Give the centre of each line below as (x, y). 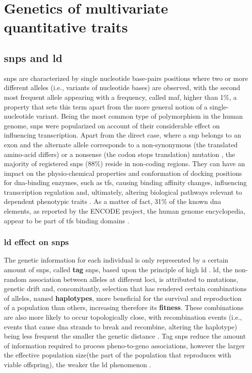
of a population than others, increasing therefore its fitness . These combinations (124, 307)
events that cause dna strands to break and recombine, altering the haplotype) (121, 326)
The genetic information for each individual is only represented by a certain (116, 260)
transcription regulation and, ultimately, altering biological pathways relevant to (123, 192)
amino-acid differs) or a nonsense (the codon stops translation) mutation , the (119, 154)
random (15, 279)
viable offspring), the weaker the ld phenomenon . (78, 365)
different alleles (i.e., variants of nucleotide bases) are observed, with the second (122, 87)
